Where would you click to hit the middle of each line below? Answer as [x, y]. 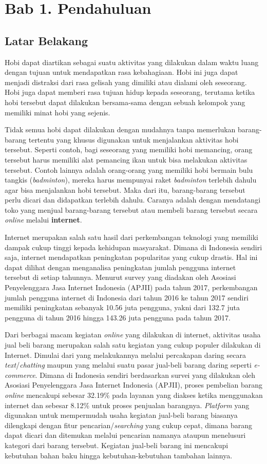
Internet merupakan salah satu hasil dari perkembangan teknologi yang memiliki [131, 237]
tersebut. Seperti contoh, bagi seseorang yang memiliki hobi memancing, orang [129, 149]
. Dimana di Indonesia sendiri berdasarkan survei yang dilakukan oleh [145, 375]
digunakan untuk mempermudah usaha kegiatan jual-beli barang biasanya [121, 415]
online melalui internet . [43, 220]
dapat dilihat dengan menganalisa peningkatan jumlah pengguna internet [120, 267]
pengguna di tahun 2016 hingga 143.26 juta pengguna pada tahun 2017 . [118, 317]
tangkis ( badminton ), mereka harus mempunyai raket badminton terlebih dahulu [131, 180]
